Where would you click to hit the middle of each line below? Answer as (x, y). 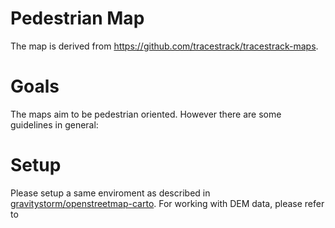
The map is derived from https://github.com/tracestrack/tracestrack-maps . (164, 46)
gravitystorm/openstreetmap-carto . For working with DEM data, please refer (167, 203)
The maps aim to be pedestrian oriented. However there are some (146, 114)
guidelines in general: (54, 124)
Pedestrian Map (77, 18)
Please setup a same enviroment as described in (110, 193)
